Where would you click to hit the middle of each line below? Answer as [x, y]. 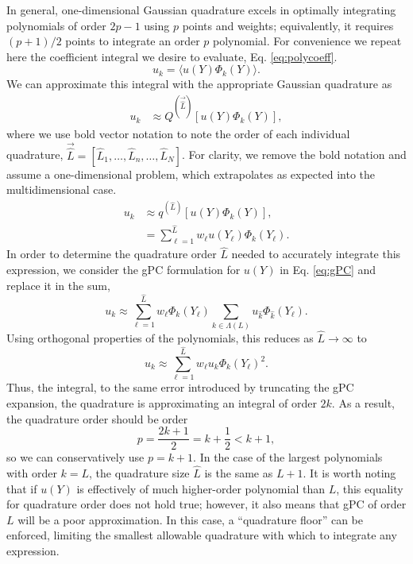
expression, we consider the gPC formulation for [124, 269]
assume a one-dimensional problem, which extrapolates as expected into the [191, 174]
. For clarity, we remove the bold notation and [294, 155]
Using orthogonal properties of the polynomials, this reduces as [160, 338]
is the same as [239, 472]
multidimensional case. [62, 189]
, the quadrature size [139, 472]
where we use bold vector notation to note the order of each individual [178, 133]
